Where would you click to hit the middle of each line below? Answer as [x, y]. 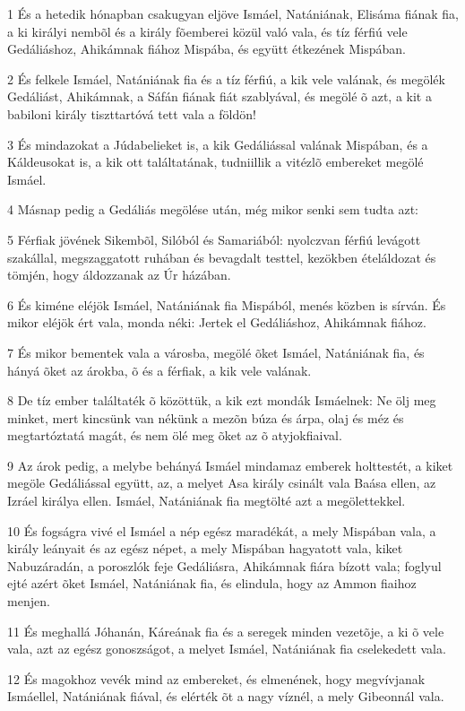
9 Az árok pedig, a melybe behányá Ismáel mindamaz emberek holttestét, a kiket [230, 465]
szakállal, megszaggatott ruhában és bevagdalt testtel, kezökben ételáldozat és [222, 257]
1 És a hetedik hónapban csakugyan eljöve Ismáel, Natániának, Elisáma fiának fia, [233, 13]
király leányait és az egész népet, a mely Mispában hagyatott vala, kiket [205, 548]
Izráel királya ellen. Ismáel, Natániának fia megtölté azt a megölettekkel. [207, 501]
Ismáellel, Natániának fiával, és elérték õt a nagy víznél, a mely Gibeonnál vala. [226, 696]
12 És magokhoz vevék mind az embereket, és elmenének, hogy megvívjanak [216, 678]
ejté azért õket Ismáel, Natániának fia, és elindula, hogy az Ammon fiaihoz [212, 583]
